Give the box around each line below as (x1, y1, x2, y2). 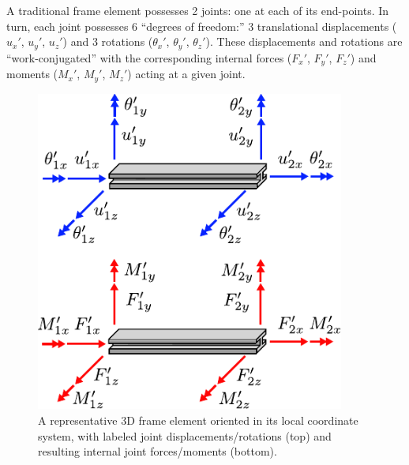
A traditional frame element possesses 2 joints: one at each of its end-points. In (6, 2, 389, 18)
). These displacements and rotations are (205, 33, 403, 50)
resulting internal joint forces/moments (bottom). (38, 443, 277, 459)
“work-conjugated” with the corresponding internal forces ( (6, 49, 292, 66)
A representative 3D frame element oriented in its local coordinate (38, 411, 358, 428)
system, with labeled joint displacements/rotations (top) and (38, 427, 332, 444)
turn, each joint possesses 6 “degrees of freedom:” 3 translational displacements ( (6, 17, 397, 34)
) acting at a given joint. (127, 66, 246, 82)
